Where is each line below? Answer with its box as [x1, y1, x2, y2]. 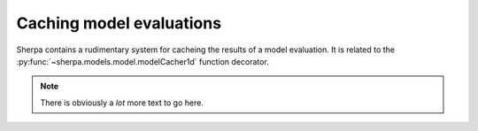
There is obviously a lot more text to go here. [40, 97, 204, 108]
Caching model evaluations [16, 13, 221, 33]
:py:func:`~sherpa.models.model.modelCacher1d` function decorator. [16, 56, 269, 66]
